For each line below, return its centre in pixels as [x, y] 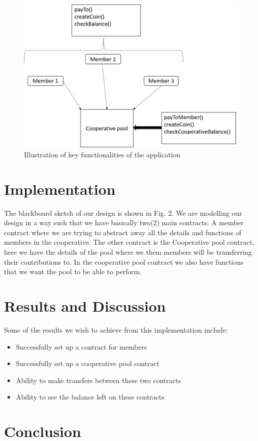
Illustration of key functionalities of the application [102, 154]
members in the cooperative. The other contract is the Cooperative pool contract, [129, 242]
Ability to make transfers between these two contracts [98, 380]
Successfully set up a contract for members [81, 346]
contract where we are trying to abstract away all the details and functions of [123, 232]
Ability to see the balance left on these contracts [90, 397]
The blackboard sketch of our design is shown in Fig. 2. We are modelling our [123, 213]
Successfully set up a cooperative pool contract [87, 363]
